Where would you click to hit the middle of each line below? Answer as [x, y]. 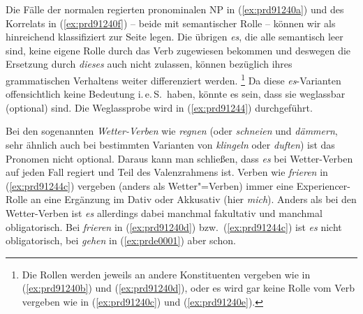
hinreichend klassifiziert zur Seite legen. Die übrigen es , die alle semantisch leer [175, 37]
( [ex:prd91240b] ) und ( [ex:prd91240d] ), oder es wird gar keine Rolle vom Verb [188, 288]
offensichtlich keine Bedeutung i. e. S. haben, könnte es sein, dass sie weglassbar [176, 94]
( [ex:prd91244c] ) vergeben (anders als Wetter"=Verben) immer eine [150, 185]
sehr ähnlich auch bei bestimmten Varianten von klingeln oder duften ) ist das [170, 144]
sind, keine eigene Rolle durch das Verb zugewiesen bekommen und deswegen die [178, 50]
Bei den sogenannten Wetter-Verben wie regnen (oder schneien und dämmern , [172, 131]
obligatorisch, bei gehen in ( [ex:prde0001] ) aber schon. [121, 240]
